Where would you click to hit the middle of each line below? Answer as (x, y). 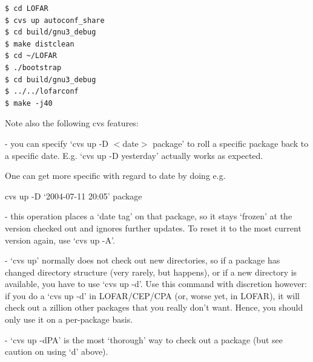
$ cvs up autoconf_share (55, 20)
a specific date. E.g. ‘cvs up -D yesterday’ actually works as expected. (134, 155)
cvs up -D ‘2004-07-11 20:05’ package (74, 196)
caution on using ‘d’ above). (57, 351)
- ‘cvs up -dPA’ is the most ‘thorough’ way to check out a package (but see (144, 339)
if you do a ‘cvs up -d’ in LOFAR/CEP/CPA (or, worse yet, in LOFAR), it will (152, 295)
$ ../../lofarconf (42, 92)
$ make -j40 (29, 103)
